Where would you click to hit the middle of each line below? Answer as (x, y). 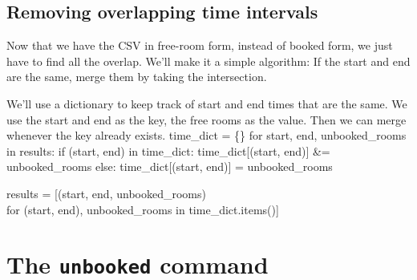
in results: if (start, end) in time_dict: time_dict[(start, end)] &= (168, 150)
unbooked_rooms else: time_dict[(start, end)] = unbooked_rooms (170, 166)
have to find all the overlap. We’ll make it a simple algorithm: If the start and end (208, 61)
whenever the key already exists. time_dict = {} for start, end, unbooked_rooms (206, 135)
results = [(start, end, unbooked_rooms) (106, 193)
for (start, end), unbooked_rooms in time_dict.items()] (143, 209)
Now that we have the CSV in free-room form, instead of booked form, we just (200, 45)
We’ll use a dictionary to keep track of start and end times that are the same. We (207, 103)
